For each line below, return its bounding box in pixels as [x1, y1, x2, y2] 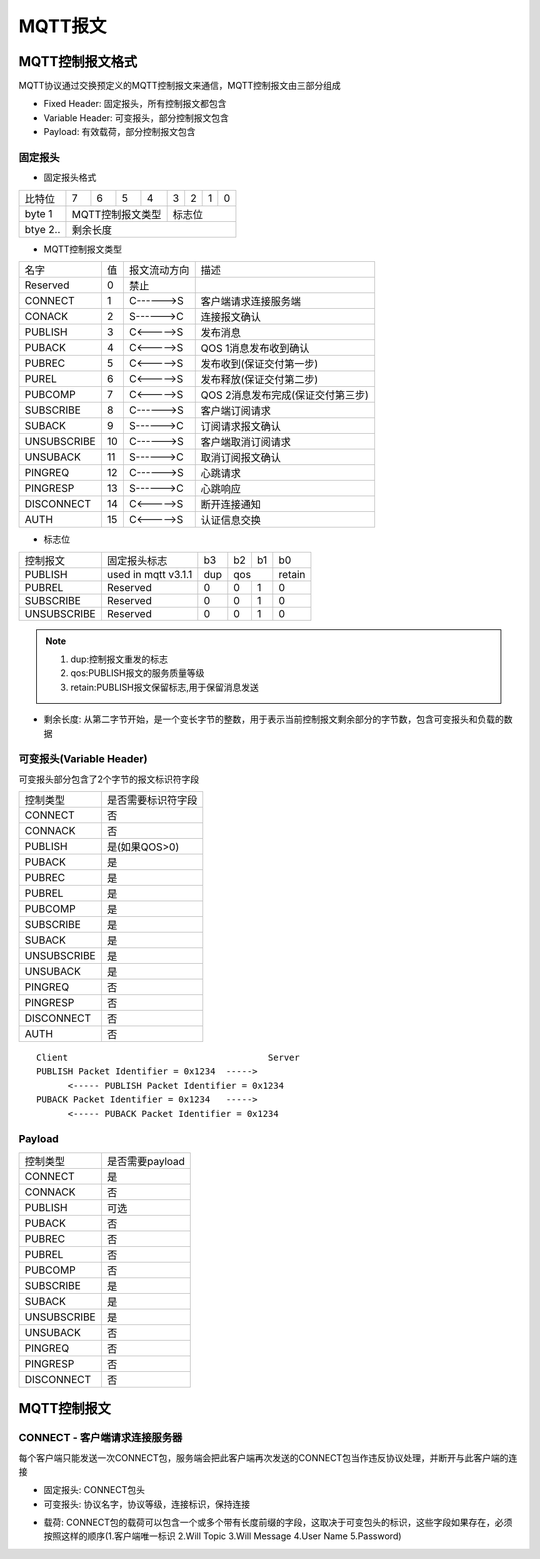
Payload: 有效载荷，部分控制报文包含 [43, 126, 196, 138]
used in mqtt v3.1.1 [106, 567, 193, 581]
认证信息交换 [200, 513, 262, 527]
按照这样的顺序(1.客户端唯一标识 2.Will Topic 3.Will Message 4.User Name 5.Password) [43, 1530, 402, 1542]
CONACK [24, 310, 69, 324]
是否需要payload [106, 1154, 185, 1168]
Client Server [36, 1052, 300, 1064]
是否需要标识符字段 [106, 793, 198, 807]
